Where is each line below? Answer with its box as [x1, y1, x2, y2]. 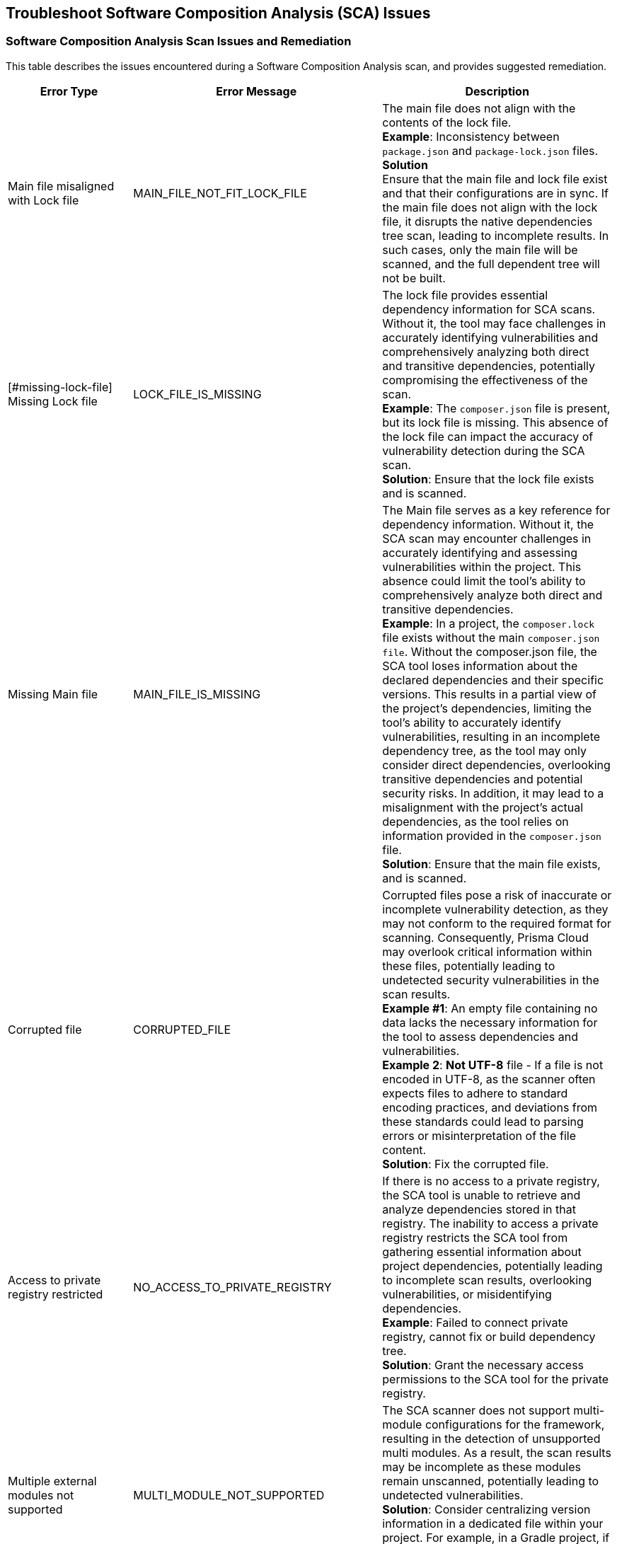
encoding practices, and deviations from [382, 1100, 598, 1114]
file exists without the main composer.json [382, 630, 600, 645]
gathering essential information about [382, 1244, 582, 1259]
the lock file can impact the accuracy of [382, 429, 594, 444]
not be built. [382, 270, 446, 285]
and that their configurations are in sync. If [382, 185, 609, 200]
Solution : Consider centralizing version [382, 1502, 591, 1516]
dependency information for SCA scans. [382, 301, 596, 316]
